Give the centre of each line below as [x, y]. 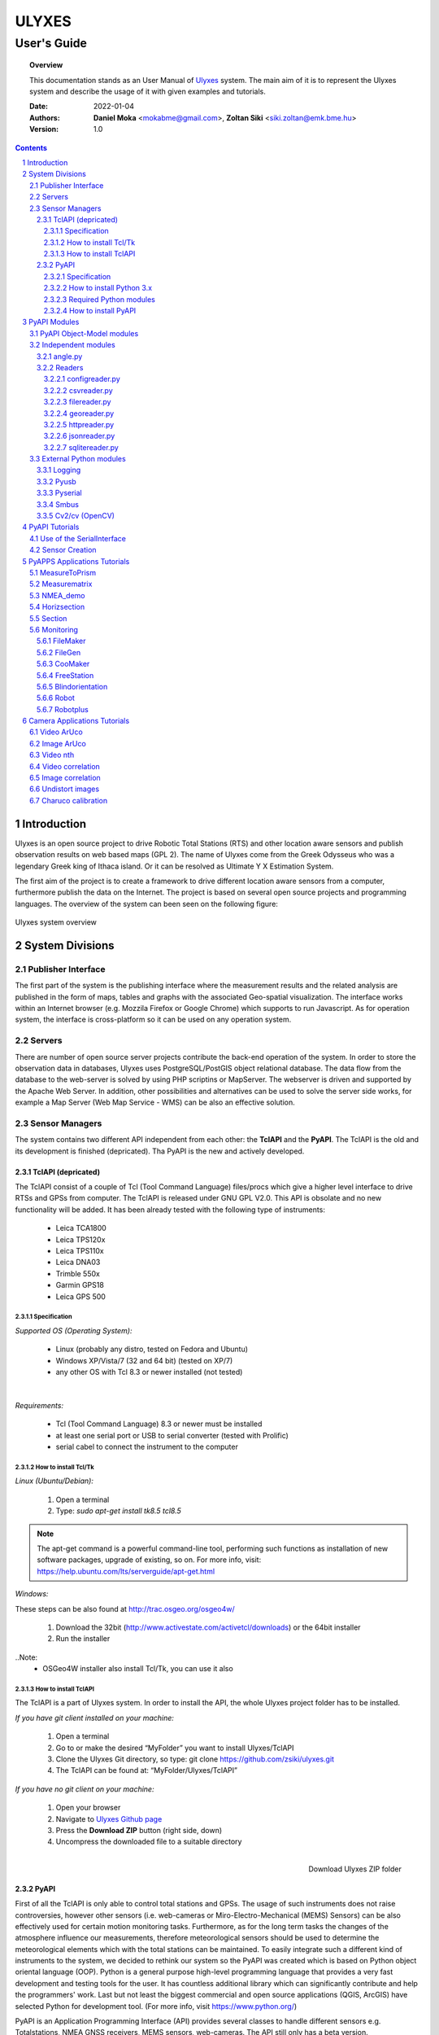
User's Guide [51, 43]
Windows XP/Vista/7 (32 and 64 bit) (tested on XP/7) [144, 1360]
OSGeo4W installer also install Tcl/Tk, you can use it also [138, 1669]
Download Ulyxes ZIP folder [355, 1869]
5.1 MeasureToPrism [63, 573]
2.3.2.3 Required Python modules [100, 299]
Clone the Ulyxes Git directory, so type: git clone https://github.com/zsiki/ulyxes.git [195, 1759]
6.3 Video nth [52, 755]
